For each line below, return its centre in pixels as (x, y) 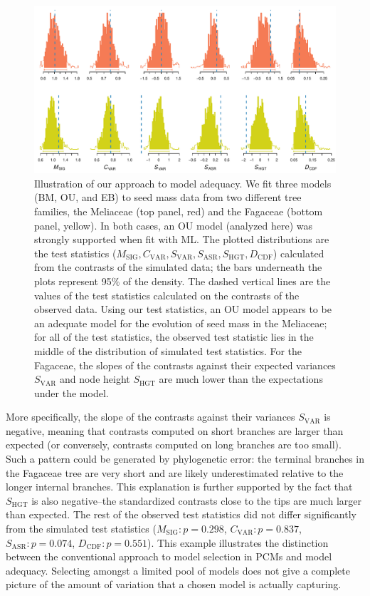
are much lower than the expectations (241, 379)
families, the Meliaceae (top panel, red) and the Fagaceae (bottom (179, 211)
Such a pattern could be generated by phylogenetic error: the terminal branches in (185, 459)
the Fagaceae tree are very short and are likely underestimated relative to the (175, 472)
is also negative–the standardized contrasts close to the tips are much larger (197, 500)
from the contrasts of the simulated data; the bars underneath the (178, 267)
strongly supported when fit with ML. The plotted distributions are (182, 239)
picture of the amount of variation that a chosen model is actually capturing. (174, 584)
